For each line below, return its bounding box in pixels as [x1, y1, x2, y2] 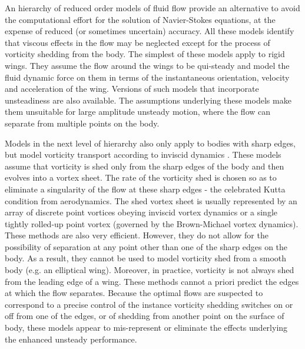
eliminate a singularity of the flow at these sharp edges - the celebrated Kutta [5, 182, 286, 195]
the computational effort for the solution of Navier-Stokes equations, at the [5, 13, 276, 25]
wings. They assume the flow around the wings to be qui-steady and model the [5, 59, 290, 71]
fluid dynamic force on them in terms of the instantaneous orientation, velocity [5, 71, 290, 83]
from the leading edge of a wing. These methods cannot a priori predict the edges [5, 275, 299, 287]
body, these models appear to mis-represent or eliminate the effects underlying [5, 321, 288, 334]
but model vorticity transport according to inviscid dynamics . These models [5, 148, 281, 161]
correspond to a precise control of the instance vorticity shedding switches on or [5, 298, 293, 310]
